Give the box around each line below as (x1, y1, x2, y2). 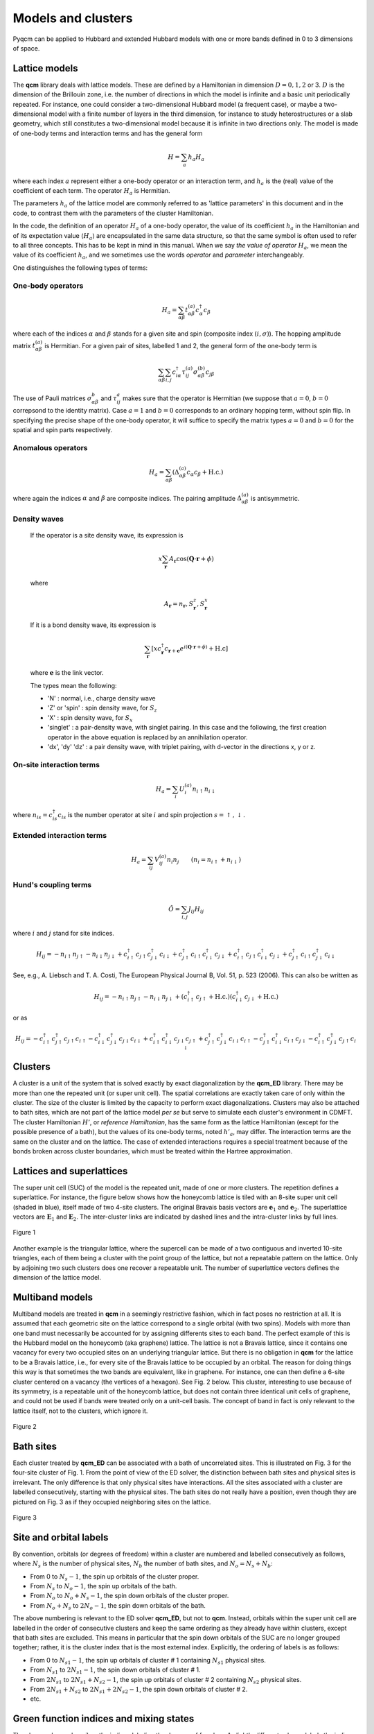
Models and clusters (12, 10, 133, 26)
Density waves (12, 514, 64, 524)
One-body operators (12, 281, 84, 291)
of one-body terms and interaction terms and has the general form (12, 129, 203, 137)
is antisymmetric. (250, 494, 300, 502)
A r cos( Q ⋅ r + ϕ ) (168, 555, 215, 565)
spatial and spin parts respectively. (12, 426, 112, 434)
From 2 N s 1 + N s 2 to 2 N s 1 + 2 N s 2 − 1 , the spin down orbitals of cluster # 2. (30, 1685, 248, 1695)
